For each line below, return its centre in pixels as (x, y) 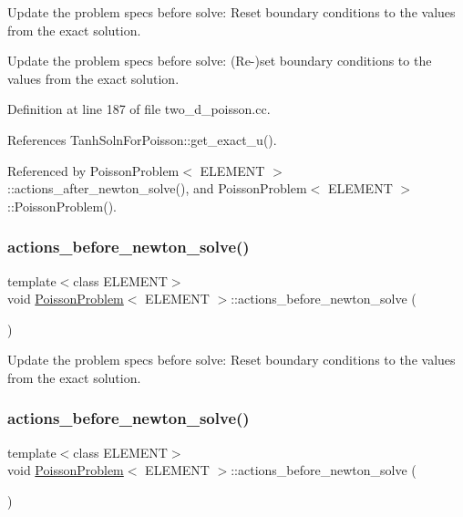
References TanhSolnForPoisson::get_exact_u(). (142, 139)
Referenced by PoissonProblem (93, 170)
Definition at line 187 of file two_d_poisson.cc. (139, 109)
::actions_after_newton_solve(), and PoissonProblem (157, 188)
